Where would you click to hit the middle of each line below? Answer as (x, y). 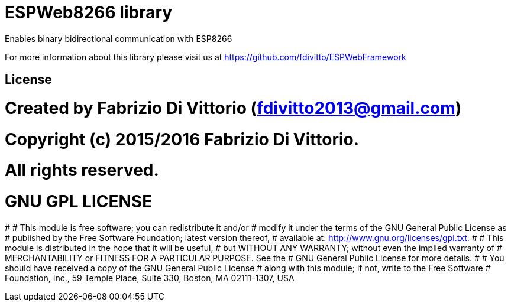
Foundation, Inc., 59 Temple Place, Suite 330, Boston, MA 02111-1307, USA (150, 278)
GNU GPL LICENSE (79, 202)
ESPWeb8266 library (89, 12)
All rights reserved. (82, 170)
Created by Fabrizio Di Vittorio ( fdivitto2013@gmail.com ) (233, 108)
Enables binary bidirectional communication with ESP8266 (119, 38)
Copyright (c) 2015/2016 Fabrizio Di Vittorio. (182, 139)
